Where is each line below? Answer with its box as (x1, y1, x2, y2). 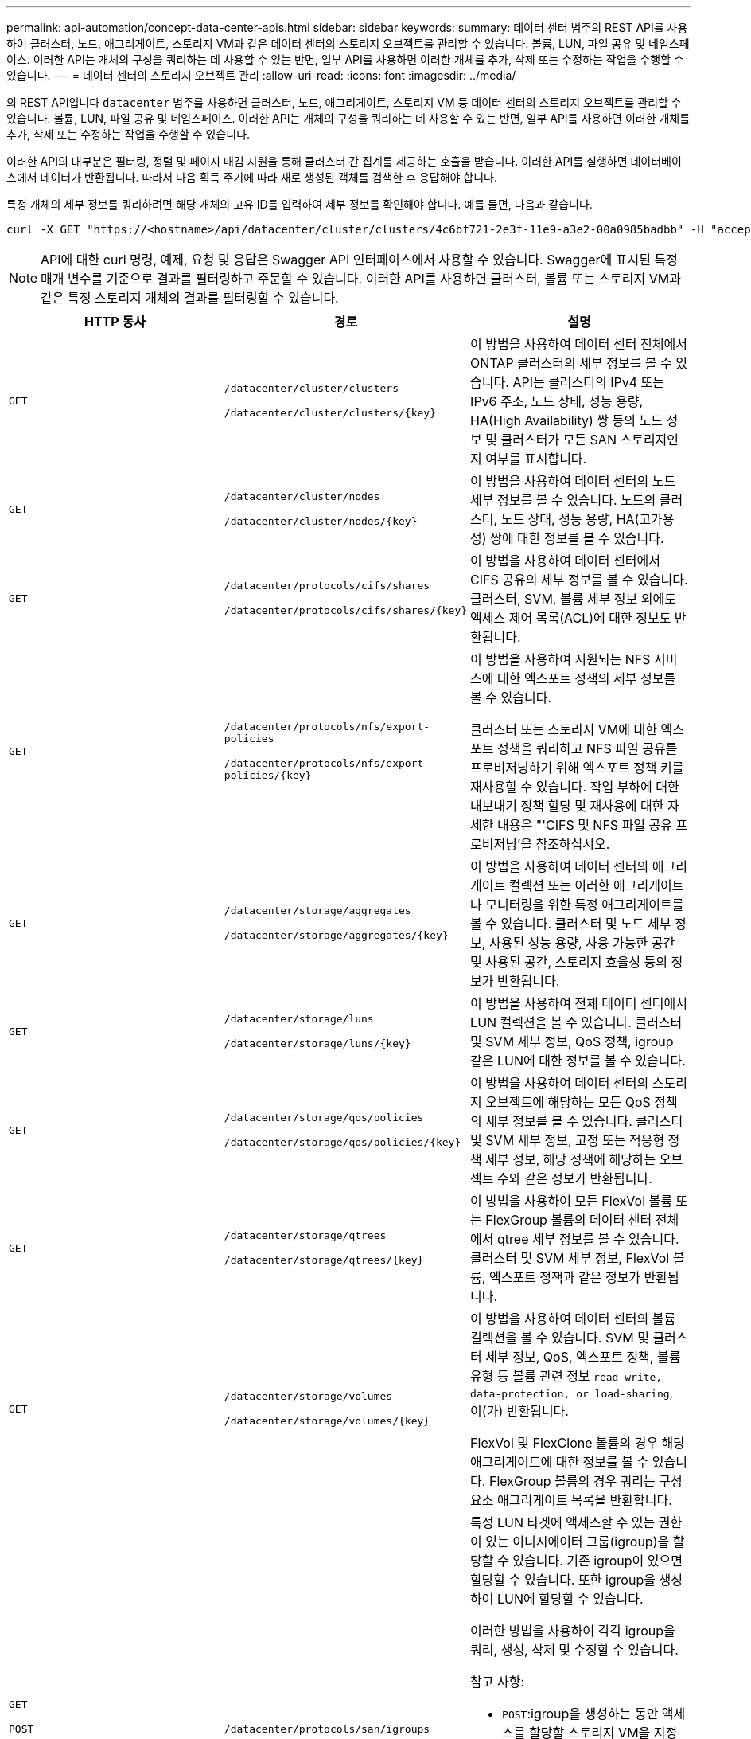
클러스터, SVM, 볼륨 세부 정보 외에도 (470, 591, 676, 607)
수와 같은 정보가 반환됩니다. (497, 1170, 652, 1186)
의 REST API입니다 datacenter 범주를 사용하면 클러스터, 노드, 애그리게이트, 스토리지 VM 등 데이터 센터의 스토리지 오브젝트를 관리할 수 (6, 96, 682, 109)
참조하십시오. (535, 836, 610, 852)
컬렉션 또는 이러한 (508, 877, 610, 893)
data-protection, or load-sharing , (470, 1385, 674, 1401)
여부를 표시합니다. (485, 451, 587, 467)
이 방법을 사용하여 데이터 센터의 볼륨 (470, 1311, 676, 1327)
